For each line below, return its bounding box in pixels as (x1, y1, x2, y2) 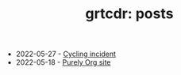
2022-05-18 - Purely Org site (15, 58, 111, 67)
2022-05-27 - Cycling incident (15, 49, 117, 59)
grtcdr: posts (85, 5, 174, 23)
